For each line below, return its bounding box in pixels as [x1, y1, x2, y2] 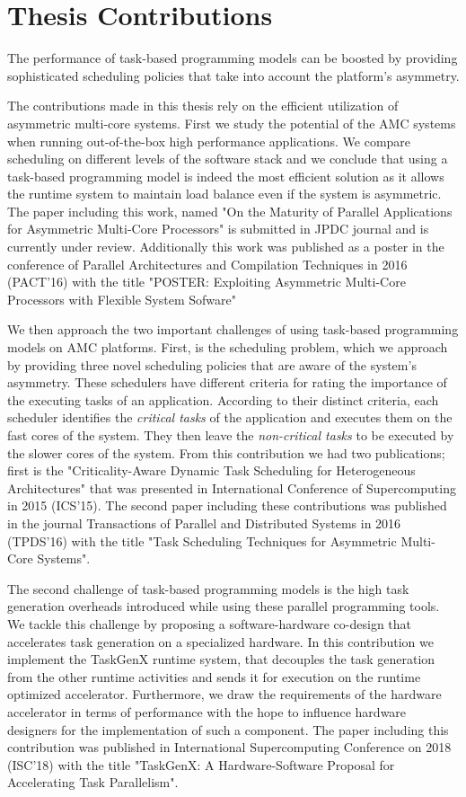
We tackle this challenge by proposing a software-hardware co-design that [7, 614, 412, 633]
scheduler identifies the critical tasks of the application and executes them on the [7, 408, 453, 427]
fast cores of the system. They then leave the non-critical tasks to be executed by [7, 426, 454, 444]
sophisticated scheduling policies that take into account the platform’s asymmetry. [7, 66, 460, 84]
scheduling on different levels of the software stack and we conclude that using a [7, 149, 448, 168]
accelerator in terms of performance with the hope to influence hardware [7, 702, 407, 721]
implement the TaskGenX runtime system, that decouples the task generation [7, 650, 435, 669]
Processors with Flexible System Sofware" [7, 289, 236, 308]
